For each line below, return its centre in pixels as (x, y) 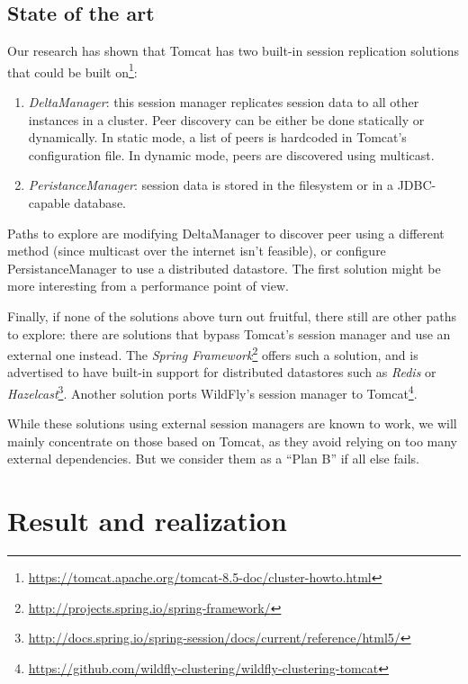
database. (100, 203)
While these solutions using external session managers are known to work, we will (232, 423)
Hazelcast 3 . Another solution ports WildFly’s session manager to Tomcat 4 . (212, 392)
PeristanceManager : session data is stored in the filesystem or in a (211, 185)
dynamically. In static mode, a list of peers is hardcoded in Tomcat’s (217, 137)
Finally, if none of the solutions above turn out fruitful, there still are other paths (232, 315)
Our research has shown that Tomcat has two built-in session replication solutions (234, 51)
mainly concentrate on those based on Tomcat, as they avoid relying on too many (233, 441)
